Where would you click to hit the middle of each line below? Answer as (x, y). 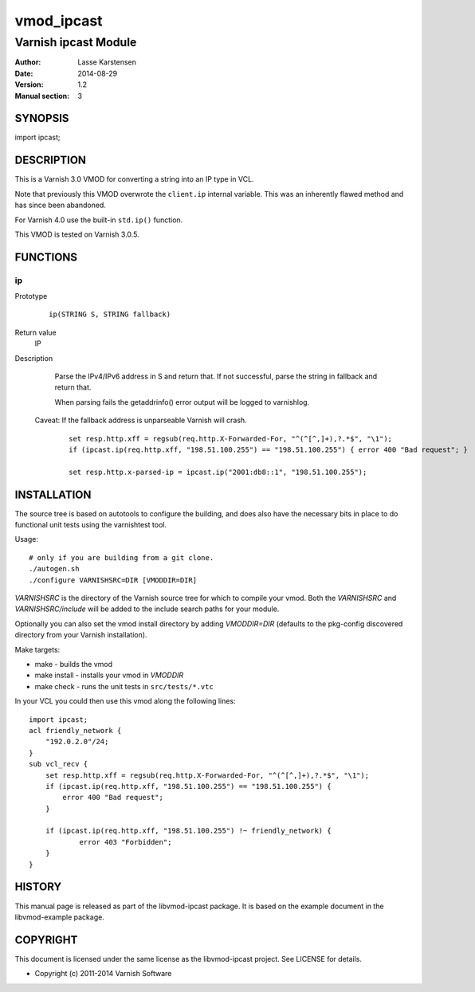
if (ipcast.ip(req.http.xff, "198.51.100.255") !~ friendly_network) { (188, 831)
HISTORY (38, 887)
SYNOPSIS (42, 118)
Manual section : (42, 96)
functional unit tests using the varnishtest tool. (91, 525)
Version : (29, 84)
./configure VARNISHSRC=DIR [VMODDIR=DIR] (113, 580)
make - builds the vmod (74, 664)
